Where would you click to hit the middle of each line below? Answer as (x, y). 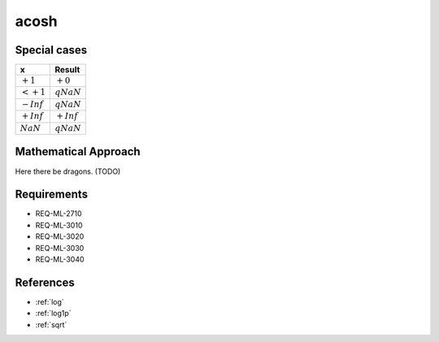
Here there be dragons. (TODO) (68, 171)
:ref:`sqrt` (51, 324)
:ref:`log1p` (54, 314)
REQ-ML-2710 (59, 214)
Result (67, 70)
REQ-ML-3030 (60, 248)
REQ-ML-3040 (60, 259)
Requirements (52, 195)
